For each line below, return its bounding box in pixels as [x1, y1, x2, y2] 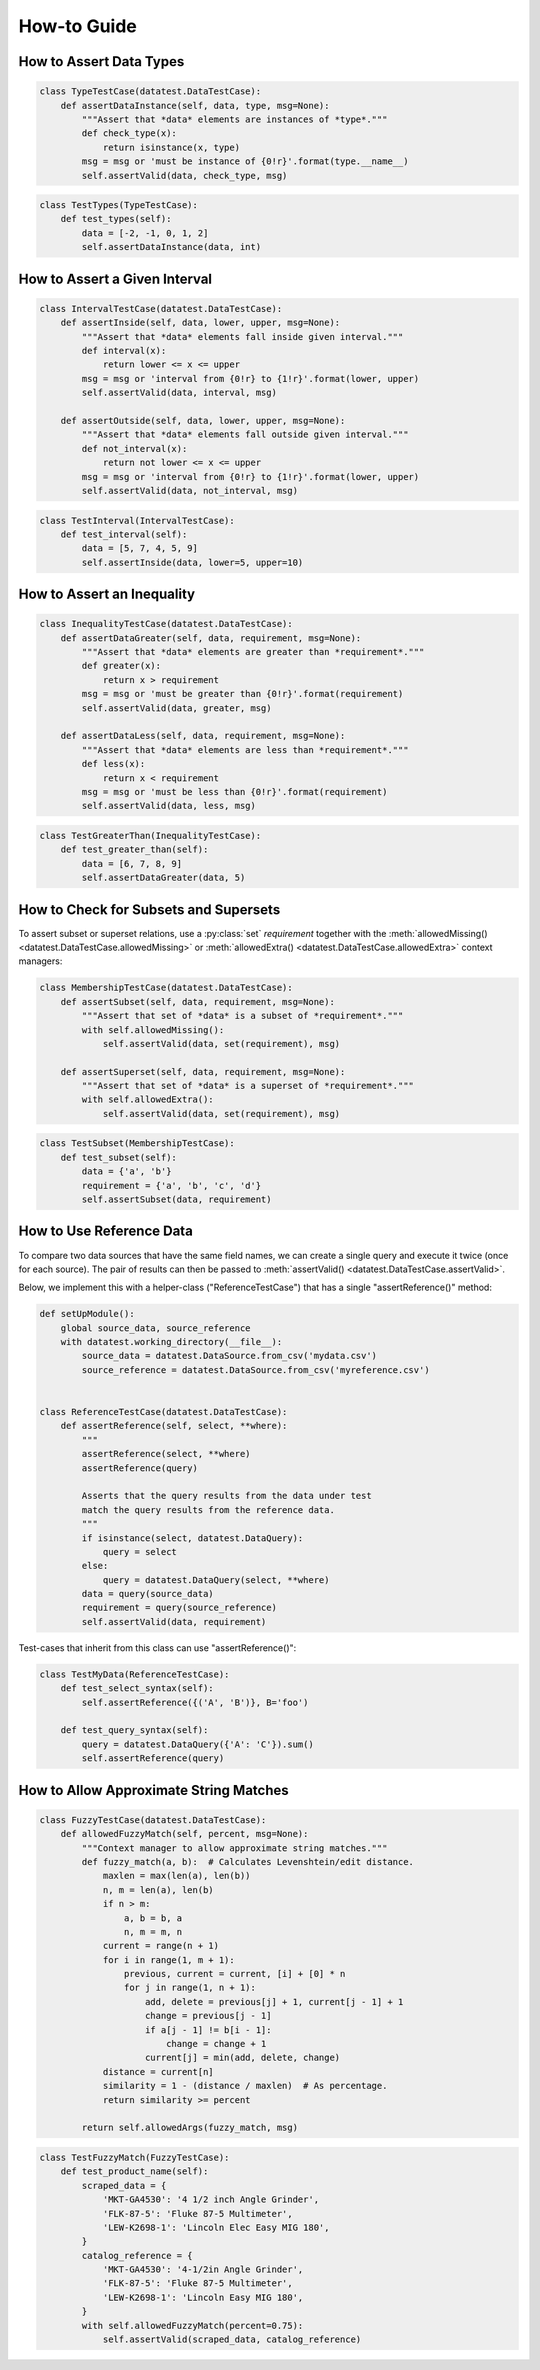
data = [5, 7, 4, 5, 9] [81, 543, 199, 554]
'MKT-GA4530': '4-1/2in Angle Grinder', [102, 2264, 304, 2275]
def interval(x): [81, 345, 167, 357]
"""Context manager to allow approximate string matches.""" [81, 1842, 388, 1854]
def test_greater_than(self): [60, 844, 209, 855]
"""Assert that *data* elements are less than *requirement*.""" [81, 744, 409, 755]
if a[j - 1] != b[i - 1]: [145, 2024, 272, 2035]
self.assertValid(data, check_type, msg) [81, 170, 288, 181]
